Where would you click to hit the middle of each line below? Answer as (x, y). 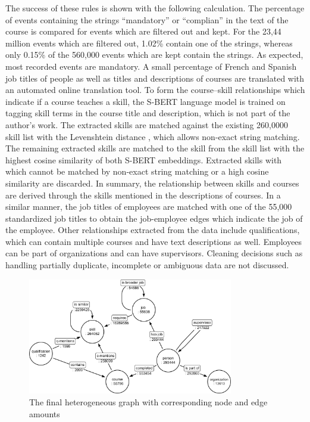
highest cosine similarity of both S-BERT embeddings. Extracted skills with (144, 159)
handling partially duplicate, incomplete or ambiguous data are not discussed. (147, 265)
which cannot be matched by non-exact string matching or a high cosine (137, 171)
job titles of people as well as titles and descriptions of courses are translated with (155, 78)
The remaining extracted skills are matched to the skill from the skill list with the (155, 148)
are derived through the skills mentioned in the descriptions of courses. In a (143, 195)
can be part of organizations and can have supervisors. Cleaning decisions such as (154, 253)
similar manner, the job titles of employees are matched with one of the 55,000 (149, 207)
